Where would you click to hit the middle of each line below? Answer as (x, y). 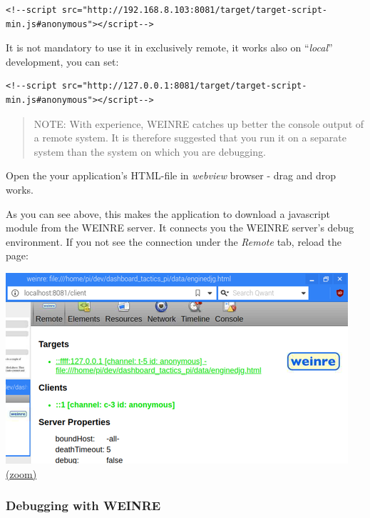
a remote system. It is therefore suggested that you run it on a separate (190, 138)
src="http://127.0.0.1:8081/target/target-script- (184, 86)
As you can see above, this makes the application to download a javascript (168, 213)
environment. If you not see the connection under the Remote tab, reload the (174, 241)
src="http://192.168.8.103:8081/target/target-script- (195, 10)
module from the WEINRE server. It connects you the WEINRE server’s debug (180, 228)
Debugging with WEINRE (83, 505)
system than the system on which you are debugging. (150, 151)
